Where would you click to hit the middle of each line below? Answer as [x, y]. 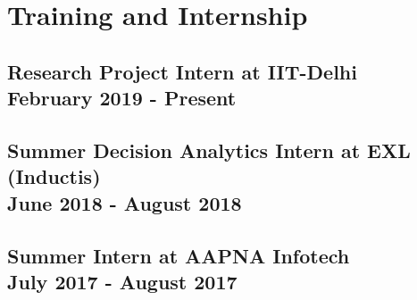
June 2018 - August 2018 [125, 202]
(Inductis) [54, 176]
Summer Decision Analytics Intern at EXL [209, 150]
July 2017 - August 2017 [122, 281]
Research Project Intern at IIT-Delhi [182, 71]
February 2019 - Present [122, 98]
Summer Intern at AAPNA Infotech [179, 255]
